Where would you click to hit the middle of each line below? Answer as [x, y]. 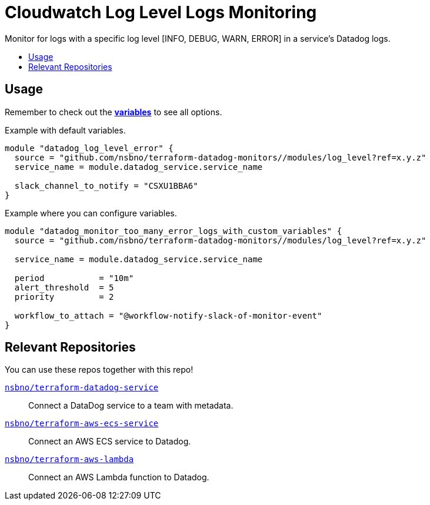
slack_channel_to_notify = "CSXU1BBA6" [106, 185]
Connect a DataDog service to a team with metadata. [131, 406]
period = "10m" [74, 278]
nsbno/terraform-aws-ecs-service [82, 424]
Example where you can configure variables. [91, 213]
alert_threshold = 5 [64, 287]
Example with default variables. [65, 130]
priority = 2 [64, 297]
